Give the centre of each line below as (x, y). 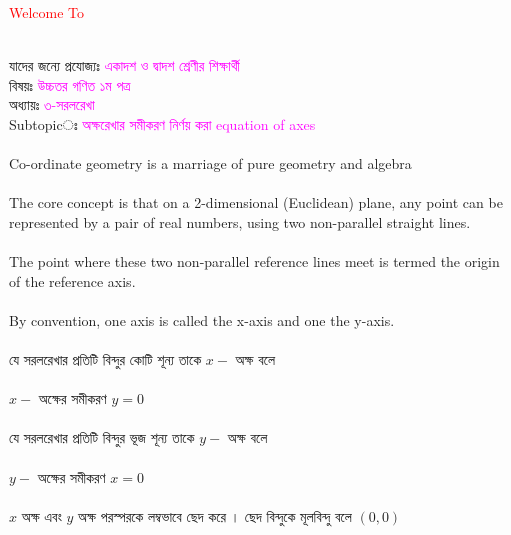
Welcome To (47, 12)
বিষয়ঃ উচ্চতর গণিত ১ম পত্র (70, 84)
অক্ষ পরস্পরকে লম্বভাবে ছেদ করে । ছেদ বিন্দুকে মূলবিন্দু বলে (215, 515)
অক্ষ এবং (41, 515)
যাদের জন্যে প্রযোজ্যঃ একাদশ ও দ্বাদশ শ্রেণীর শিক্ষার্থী (124, 65)
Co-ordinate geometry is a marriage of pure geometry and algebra (210, 163)
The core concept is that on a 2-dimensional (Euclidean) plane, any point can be (256, 202)
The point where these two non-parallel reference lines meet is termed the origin (254, 261)
